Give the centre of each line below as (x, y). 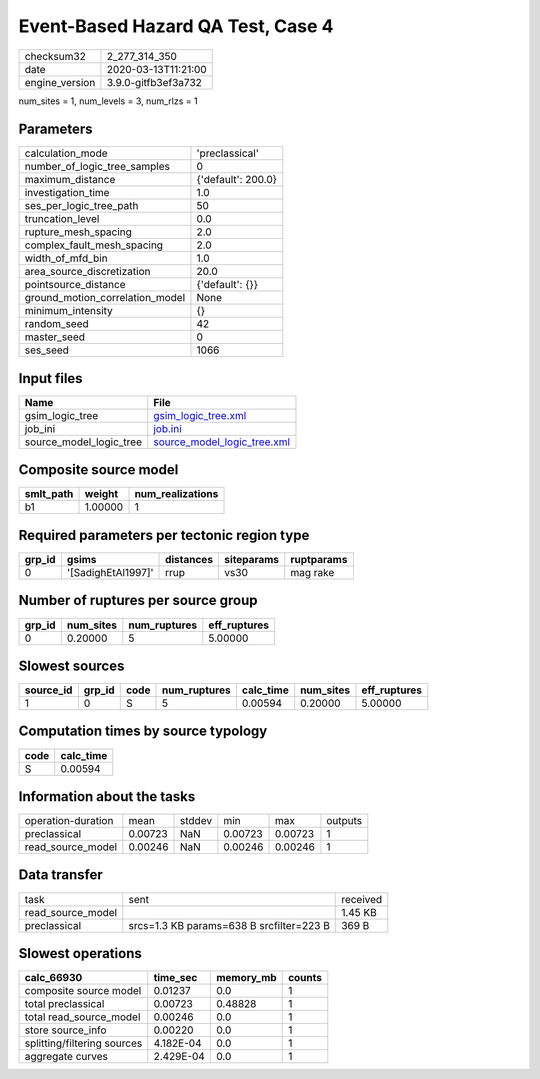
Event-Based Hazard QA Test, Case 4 (176, 26)
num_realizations (176, 494)
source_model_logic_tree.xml (221, 442)
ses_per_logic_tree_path (81, 206)
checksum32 (55, 56)
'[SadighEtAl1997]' (110, 572)
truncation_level (62, 219)
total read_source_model (82, 1017)
